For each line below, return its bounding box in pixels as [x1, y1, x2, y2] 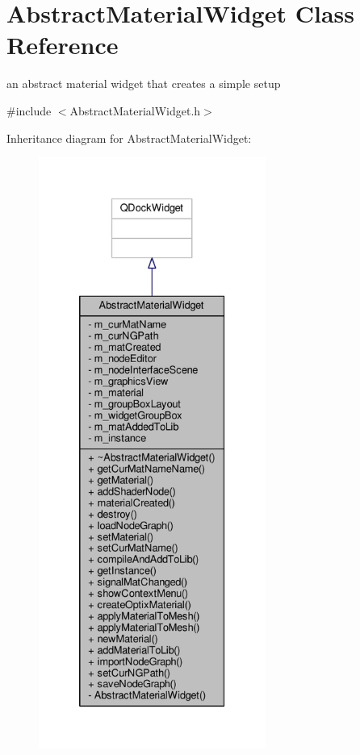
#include [6, 102, 52, 119]
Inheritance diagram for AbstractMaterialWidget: [6, 129, 252, 146]
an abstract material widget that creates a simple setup [6, 75, 281, 92]
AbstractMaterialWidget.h [69, 102, 201, 119]
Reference [6, 28, 119, 61]
